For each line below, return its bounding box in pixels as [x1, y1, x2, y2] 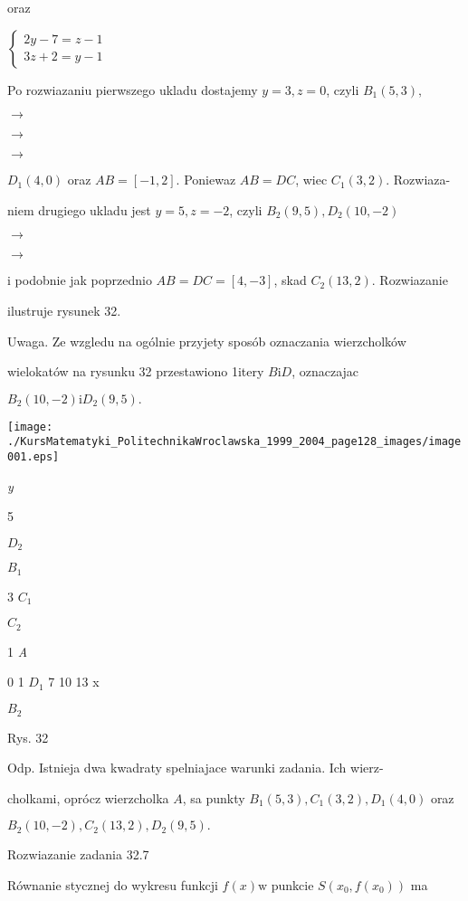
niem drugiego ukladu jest [7, 200, 151, 219]
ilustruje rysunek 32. [7, 300, 121, 319]
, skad [273, 270, 307, 289]
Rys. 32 [7, 727, 49, 746]
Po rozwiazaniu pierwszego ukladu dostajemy [7, 80, 258, 99]
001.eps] [7, 450, 60, 464]
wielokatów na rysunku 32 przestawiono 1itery [7, 362, 264, 381]
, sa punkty [182, 788, 245, 807]
